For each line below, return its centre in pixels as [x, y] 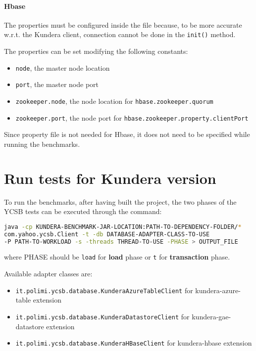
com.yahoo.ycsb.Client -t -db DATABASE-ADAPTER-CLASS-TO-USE [107, 234]
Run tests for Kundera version [110, 178]
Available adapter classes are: [48, 274]
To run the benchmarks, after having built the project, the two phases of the [120, 201]
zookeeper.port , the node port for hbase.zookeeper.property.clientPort [132, 117]
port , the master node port [57, 84]
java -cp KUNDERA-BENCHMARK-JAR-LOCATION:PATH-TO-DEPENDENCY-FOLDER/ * [123, 227]
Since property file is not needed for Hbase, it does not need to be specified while [127, 134]
